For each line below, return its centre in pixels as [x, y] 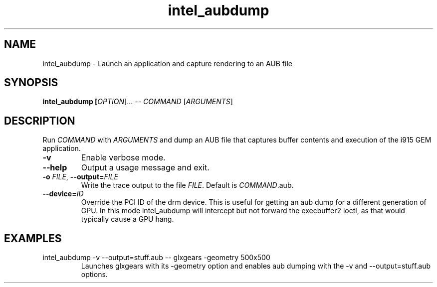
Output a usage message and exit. [145, 168]
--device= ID [63, 194]
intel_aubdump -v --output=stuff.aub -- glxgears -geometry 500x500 [156, 258]
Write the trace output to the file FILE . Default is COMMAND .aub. [187, 185]
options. [94, 275]
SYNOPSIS [31, 83]
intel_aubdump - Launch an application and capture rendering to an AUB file [167, 63]
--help [55, 168]
